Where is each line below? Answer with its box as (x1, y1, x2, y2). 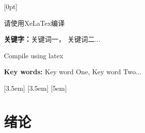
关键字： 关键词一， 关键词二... (4, 34, 101, 44)
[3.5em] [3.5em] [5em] (4, 83, 67, 93)
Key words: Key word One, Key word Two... (4, 66, 142, 77)
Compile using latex (4, 50, 63, 60)
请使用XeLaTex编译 (4, 17, 65, 28)
